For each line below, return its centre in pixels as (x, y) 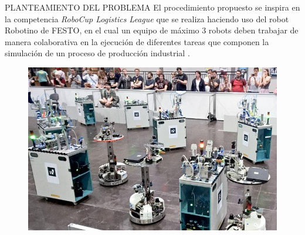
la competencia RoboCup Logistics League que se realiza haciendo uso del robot (147, 18)
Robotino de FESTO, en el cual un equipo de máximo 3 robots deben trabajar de (152, 30)
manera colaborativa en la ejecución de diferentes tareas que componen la (137, 41)
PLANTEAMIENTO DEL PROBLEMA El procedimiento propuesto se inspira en (152, 7)
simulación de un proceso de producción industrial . (97, 53)
